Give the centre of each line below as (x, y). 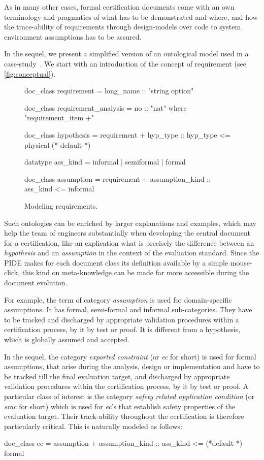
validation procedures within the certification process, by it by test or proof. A (126, 386)
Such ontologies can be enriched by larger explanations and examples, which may (130, 223)
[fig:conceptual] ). (30, 73)
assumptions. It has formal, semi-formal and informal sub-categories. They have (128, 309)
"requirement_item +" (59, 118)
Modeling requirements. (61, 205)
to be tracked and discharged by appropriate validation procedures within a (122, 319)
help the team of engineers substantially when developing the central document (127, 233)
